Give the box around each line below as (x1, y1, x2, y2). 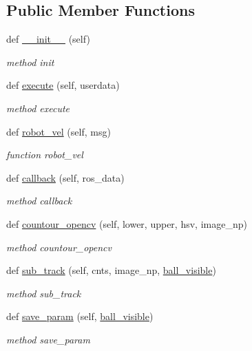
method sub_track (6, 286, 81, 300)
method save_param (6, 332, 90, 346)
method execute (6, 100, 70, 115)
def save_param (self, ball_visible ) (6, 309, 154, 323)
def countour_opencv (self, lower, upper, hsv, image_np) (6, 216, 247, 231)
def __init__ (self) (6, 32, 90, 46)
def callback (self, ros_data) (6, 170, 125, 184)
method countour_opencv (6, 240, 112, 254)
